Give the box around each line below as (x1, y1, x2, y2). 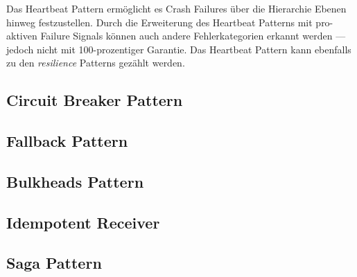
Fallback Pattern (6, 130, 128, 152)
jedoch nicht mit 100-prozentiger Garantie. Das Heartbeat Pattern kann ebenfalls (6, 42, 351, 56)
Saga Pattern (6, 252, 102, 274)
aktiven (6, 28, 37, 43)
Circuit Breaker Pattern (6, 89, 183, 111)
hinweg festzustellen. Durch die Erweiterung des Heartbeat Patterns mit (6, 15, 313, 29)
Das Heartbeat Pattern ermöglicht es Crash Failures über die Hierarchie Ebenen (6, 1, 347, 15)
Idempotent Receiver (6, 211, 160, 233)
